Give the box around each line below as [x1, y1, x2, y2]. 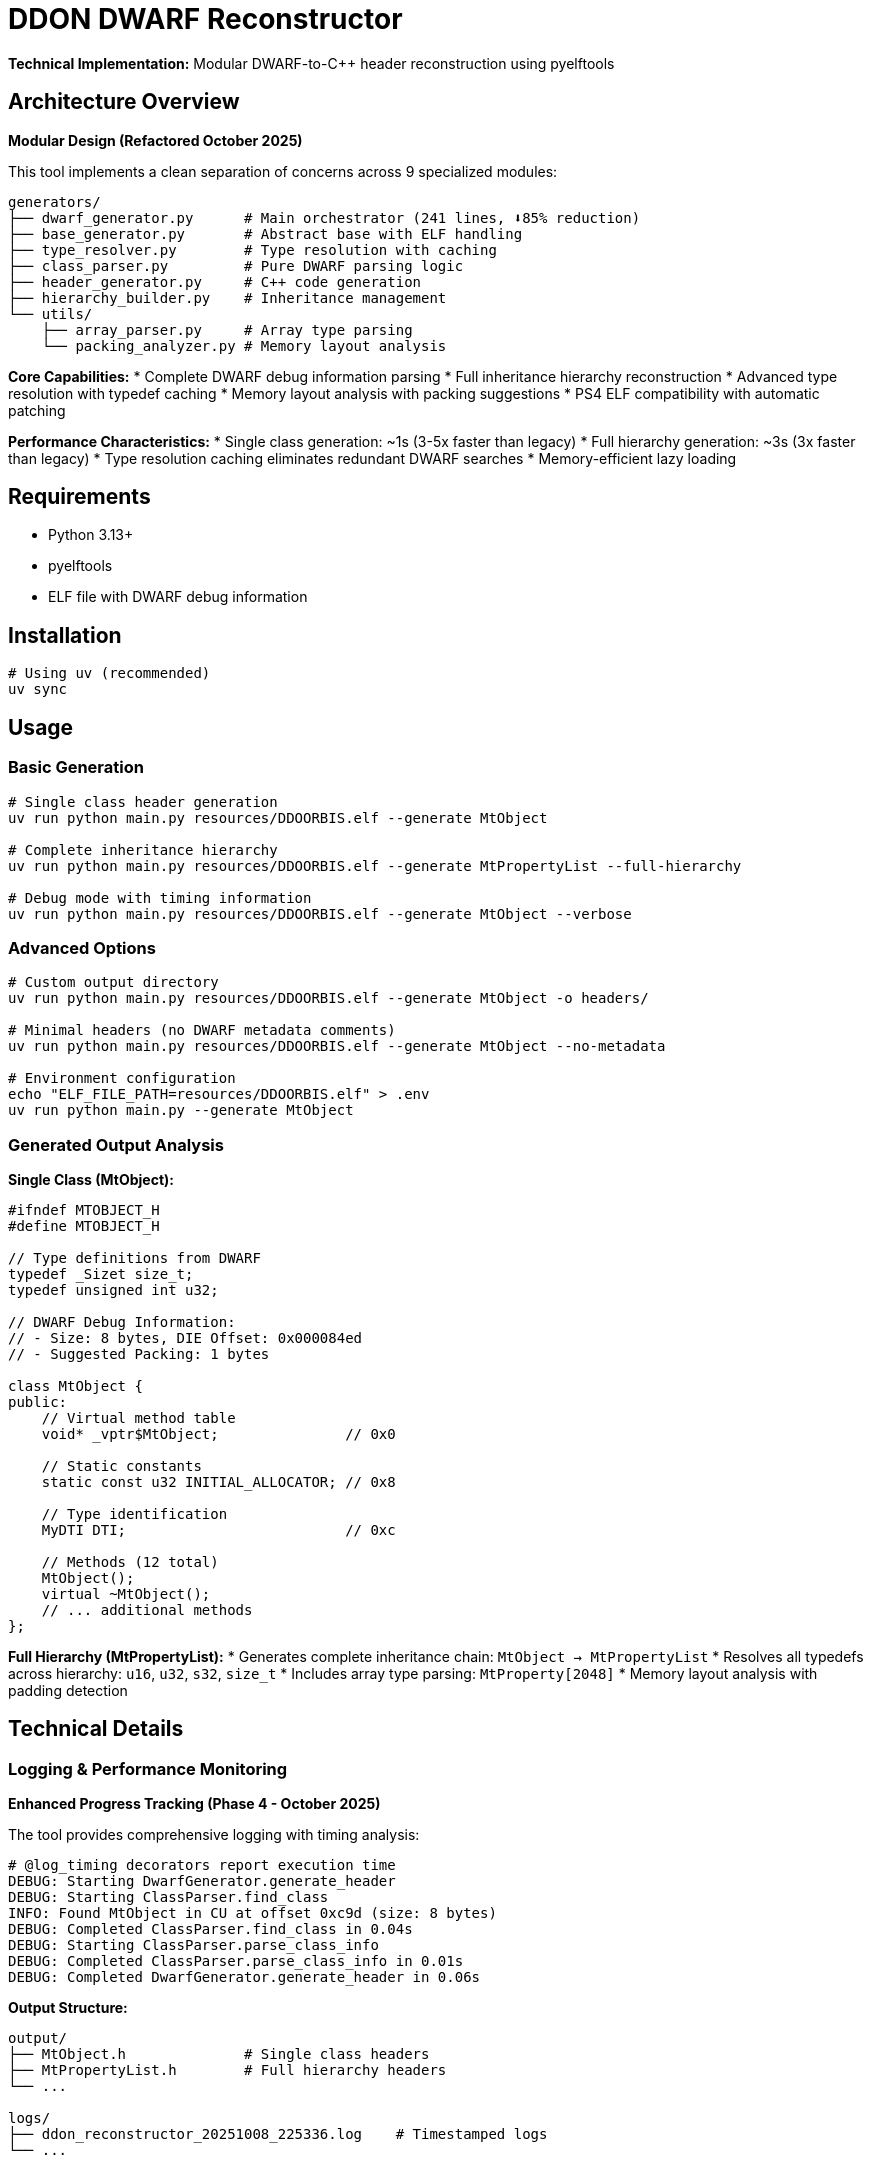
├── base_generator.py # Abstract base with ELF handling [8, 225, 523, 242]
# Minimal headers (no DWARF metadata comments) [8, 1022, 396, 1039]
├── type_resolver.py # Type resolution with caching [8, 241, 497, 258]
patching [8, 401, 66, 419]
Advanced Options [8, 937, 156, 958]
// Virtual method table [41, 1410, 236, 1426]
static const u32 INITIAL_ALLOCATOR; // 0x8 [41, 1474, 396, 1490]
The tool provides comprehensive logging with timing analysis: [8, 1826, 420, 1844]
